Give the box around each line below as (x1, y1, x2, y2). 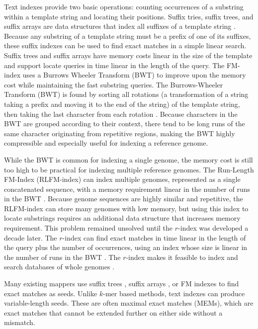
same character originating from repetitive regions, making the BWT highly (4, 128, 235, 138)
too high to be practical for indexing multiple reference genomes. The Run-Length (4, 164, 254, 174)
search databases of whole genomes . (4, 261, 114, 272)
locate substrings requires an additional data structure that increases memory (4, 213, 241, 223)
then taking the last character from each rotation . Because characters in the (4, 108, 238, 119)
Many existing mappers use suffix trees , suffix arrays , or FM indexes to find (4, 278, 239, 289)
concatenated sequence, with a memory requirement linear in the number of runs (4, 183, 251, 194)
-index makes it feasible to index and (126, 251, 238, 262)
